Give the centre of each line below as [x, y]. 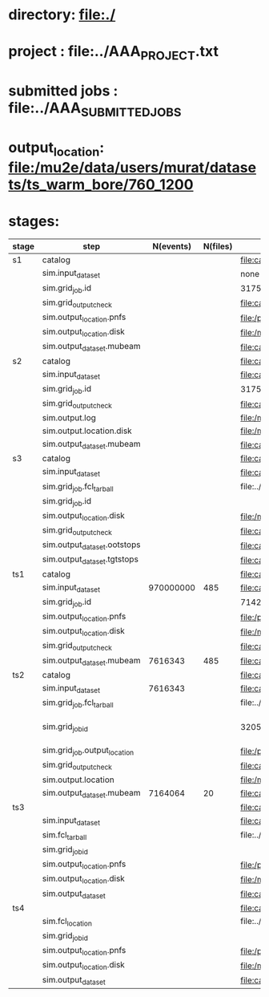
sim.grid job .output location [88, 751]
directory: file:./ [62, 15]
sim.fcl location [67, 922]
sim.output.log [69, 418]
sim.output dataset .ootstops [91, 545]
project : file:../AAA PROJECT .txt [113, 53]
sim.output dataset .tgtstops [90, 560]
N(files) [218, 246]
